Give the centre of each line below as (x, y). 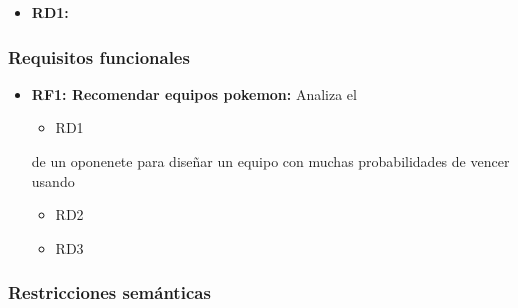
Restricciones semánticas (109, 292)
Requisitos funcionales (99, 56)
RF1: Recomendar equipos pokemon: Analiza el (194, 93)
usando (53, 180)
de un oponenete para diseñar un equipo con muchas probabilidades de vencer (270, 161)
